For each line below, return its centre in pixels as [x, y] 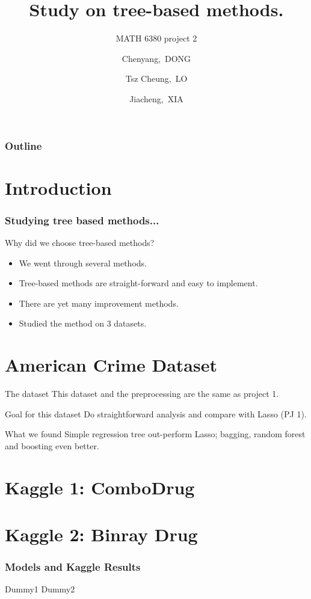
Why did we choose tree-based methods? [80, 243]
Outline [23, 145]
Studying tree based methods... [82, 220]
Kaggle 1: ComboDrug [100, 487]
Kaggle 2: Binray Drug [101, 534]
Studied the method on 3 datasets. [83, 323]
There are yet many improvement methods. [99, 303]
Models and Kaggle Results [73, 567]
